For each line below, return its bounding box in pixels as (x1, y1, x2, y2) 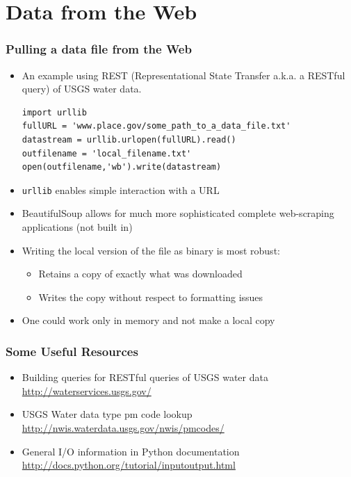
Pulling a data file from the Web (6, 40, 192, 58)
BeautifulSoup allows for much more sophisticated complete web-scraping (22, 206, 334, 220)
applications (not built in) (22, 220, 133, 234)
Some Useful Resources (6, 342, 138, 359)
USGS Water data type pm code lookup (22, 407, 193, 421)
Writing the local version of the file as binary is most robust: (22, 243, 280, 257)
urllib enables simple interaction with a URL (22, 182, 220, 197)
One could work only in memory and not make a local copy (22, 313, 275, 328)
